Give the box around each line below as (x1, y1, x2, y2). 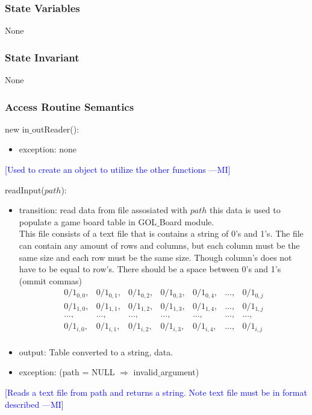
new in (5, 122, 30, 135)
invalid (133, 366, 158, 378)
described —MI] (5, 398, 64, 410)
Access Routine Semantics (5, 99, 134, 114)
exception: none (19, 143, 77, 155)
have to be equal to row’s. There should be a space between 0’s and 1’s (19, 263, 281, 275)
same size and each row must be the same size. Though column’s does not (19, 251, 292, 263)
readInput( (5, 183, 45, 196)
